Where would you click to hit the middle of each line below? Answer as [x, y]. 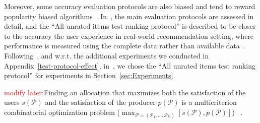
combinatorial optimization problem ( [62, 112]
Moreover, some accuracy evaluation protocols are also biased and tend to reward [130, 6]
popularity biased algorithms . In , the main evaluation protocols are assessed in [129, 16]
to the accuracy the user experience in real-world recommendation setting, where [129, 36]
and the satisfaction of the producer [100, 102]
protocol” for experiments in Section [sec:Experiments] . [90, 75]
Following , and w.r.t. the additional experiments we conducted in [106, 55]
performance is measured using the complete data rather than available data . [125, 46]
